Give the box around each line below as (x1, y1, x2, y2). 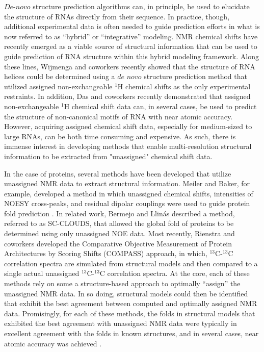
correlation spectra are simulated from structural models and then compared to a (4, 258, 258, 268)
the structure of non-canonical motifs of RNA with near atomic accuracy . (4, 111, 233, 121)
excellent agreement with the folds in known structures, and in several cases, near (4, 328, 259, 338)
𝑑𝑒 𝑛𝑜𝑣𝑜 (117, 73, 142, 81)
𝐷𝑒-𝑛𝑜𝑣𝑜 (4, 4, 31, 11)
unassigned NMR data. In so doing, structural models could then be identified (4, 288, 248, 298)
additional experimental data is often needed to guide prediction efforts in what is (4, 21, 260, 32)
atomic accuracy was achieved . (4, 338, 102, 348)
